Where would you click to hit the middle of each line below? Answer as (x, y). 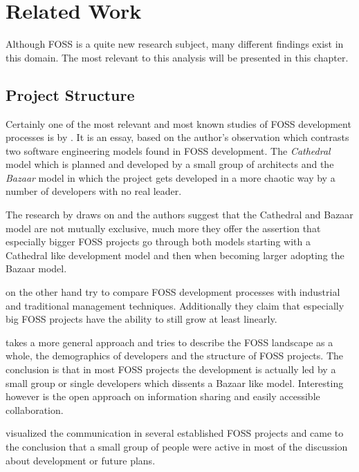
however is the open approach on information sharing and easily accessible (163, 396)
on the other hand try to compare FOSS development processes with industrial (173, 292)
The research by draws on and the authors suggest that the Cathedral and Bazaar (179, 215)
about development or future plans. (81, 460)
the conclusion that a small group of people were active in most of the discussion (177, 446)
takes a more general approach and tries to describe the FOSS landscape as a (169, 342)
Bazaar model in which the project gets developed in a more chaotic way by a (171, 177)
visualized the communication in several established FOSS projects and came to (175, 433)
